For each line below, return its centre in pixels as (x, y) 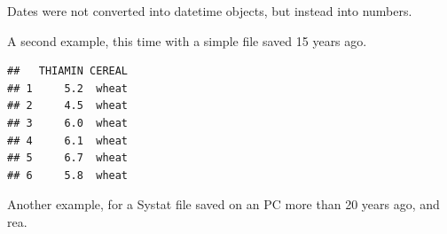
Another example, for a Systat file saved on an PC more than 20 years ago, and (223, 204)
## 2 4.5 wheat (68, 106)
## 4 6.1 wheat (68, 140)
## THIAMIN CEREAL (68, 71)
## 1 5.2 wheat (68, 88)
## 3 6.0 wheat (68, 123)
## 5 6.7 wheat (68, 158)
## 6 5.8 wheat (68, 175)
